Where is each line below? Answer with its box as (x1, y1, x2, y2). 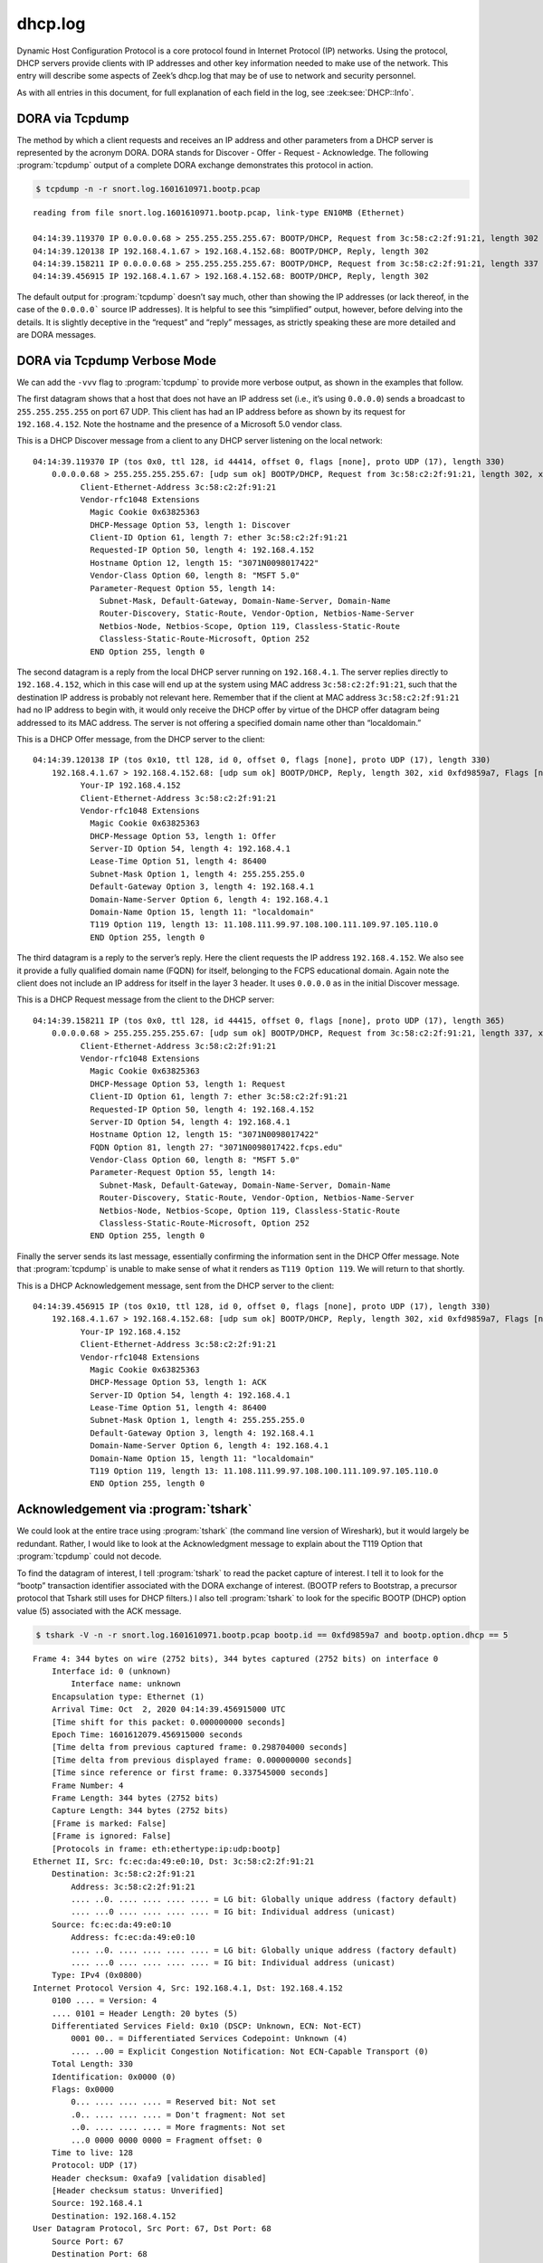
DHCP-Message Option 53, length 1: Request (90, 1078, 286, 1089)
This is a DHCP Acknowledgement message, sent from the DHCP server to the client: (16, 1280, 335, 1291)
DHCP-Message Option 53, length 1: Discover (90, 520, 291, 530)
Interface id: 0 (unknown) (51, 1666, 172, 1676)
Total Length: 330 (51, 2059, 134, 2069)
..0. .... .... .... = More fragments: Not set (71, 2123, 286, 2133)
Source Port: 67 (51, 2236, 124, 2247)
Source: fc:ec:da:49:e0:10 (51, 1919, 172, 1930)
